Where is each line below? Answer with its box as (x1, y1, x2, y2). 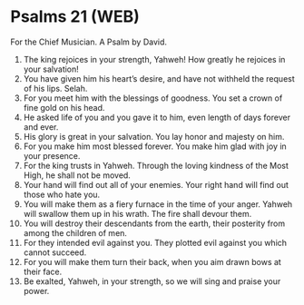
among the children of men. (23, 227, 128, 238)
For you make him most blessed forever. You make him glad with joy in (23, 141, 287, 152)
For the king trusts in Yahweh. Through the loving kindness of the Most (23, 160, 289, 171)
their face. (23, 266, 63, 277)
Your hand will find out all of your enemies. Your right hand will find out (23, 179, 289, 190)
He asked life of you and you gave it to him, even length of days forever (23, 112, 291, 123)
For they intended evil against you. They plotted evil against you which (23, 237, 288, 248)
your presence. (23, 150, 81, 161)
